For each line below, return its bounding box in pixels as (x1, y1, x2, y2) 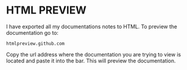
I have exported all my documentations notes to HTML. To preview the (6, 23, 178, 30)
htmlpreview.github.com (6, 41, 65, 46)
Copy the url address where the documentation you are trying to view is (6, 51, 182, 58)
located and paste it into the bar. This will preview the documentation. (6, 57, 176, 64)
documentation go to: (6, 29, 59, 36)
